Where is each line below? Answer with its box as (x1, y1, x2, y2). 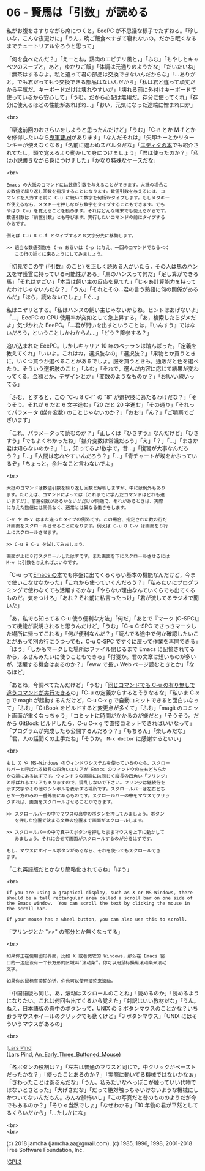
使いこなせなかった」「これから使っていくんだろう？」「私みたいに (11, 579, 177, 586)
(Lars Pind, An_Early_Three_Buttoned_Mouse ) (6, 1050, 121, 1058)
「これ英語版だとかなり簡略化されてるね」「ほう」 (6, 865, 133, 872)
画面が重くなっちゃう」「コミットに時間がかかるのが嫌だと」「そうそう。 (11, 712, 194, 719)
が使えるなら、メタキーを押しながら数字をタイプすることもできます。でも (6, 201, 165, 207)
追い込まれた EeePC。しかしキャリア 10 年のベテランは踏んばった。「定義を (6, 342, 197, 349)
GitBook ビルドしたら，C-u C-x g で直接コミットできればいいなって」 (18, 719, 195, 727)
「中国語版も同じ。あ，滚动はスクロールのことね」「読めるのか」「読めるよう (6, 989, 199, 997)
